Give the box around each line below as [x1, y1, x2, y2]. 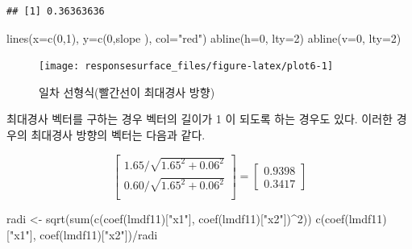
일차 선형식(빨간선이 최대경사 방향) [39, 83, 215, 100]
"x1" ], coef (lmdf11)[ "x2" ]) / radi [9, 226, 158, 243]
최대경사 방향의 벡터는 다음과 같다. [31, 127, 206, 143]
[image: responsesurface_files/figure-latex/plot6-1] [39, 60, 334, 73]
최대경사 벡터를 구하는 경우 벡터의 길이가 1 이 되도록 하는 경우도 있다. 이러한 [6, 110, 393, 127]
